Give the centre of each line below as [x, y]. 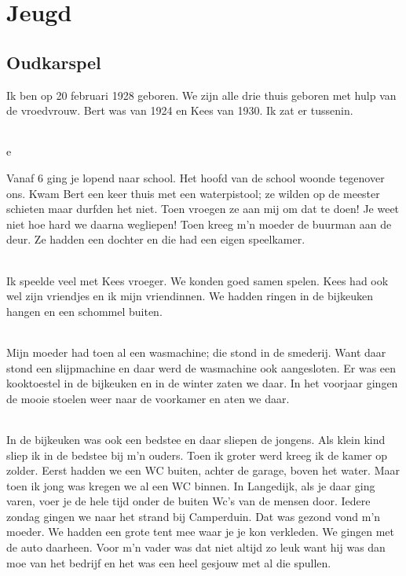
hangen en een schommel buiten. [84, 311]
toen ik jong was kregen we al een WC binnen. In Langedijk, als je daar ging [191, 485]
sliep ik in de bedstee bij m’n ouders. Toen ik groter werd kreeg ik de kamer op [197, 455]
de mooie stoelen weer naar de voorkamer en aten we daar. [148, 398]
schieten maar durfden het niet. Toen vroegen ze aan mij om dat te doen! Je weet [203, 209]
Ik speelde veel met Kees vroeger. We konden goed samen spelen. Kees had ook [198, 280]
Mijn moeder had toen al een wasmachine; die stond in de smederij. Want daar [196, 352]
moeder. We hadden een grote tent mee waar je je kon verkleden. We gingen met [200, 532]
